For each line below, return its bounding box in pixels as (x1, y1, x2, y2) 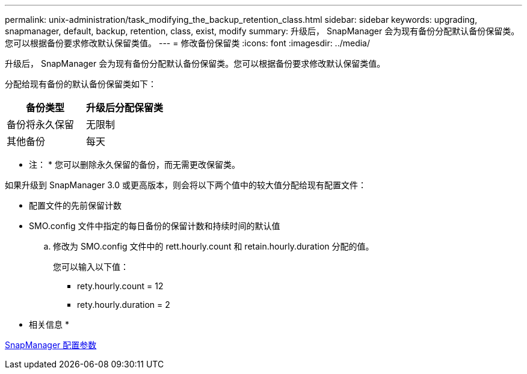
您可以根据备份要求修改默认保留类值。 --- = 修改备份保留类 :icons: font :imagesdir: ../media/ (5, 38, 371, 48)
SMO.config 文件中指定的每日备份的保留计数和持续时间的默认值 (29, 221, 280, 231)
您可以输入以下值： (53, 262, 129, 272)
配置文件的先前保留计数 (29, 200, 122, 210)
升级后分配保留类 (86, 102, 164, 114)
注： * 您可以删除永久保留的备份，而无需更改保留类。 (29, 159, 240, 170)
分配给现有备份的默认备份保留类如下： (5, 79, 156, 89)
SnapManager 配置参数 (5, 340, 97, 350)
